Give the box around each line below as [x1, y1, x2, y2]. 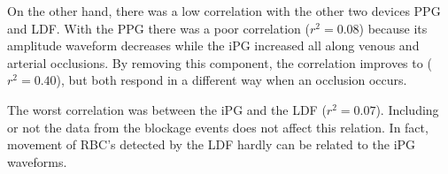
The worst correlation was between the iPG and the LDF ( [7, 100, 327, 118]
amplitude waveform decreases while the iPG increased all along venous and [7, 36, 420, 55]
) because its [359, 19, 428, 37]
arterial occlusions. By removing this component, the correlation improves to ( [7, 53, 432, 72]
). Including [375, 100, 439, 118]
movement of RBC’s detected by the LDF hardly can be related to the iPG [7, 135, 416, 154]
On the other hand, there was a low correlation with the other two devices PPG [7, 2, 441, 19]
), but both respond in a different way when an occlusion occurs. [56, 71, 407, 89]
